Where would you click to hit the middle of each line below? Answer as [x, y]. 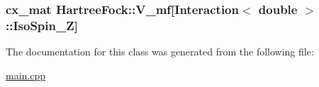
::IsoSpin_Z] [42, 25]
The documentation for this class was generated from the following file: [160, 52]
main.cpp [26, 75]
